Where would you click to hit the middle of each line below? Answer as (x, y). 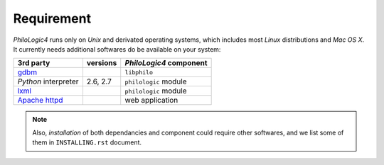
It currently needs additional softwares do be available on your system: (117, 49)
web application (151, 101)
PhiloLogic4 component (166, 63)
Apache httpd (40, 101)
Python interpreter (48, 81)
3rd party (34, 63)
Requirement (52, 18)
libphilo (139, 72)
